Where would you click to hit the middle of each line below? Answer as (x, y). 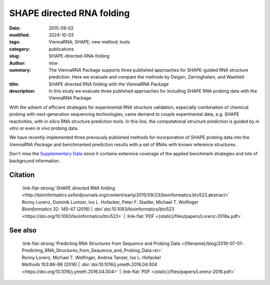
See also (23, 230)
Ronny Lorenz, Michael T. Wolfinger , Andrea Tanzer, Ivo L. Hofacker (91, 257)
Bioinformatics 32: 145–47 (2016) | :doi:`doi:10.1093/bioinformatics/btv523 (98, 209)
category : (20, 49)
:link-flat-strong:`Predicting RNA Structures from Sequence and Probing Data (101, 243)
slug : (14, 56)
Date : (15, 28)
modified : (19, 35)
